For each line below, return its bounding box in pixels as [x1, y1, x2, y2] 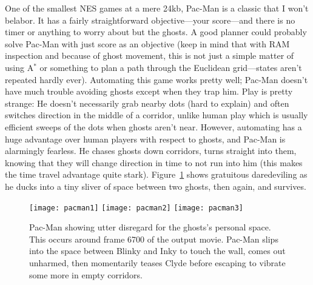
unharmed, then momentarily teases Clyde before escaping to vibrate [29, 256, 286, 269]
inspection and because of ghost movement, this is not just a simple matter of [5, 49, 294, 62]
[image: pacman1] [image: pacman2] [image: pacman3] [29, 203, 243, 212]
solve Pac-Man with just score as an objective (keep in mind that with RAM [5, 37, 290, 50]
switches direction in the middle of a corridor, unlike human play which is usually [5, 109, 308, 121]
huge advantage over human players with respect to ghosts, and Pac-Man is [5, 132, 286, 145]
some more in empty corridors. [29, 268, 143, 281]
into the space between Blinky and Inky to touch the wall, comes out [29, 244, 286, 257]
